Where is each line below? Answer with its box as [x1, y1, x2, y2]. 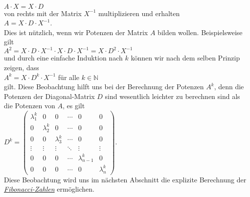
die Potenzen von [4, 100, 55, 111]
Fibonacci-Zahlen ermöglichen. [4, 184, 94, 194]
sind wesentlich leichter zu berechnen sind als [105, 91, 240, 101]
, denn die [214, 81, 244, 92]
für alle [58, 72, 80, 82]
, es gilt [62, 100, 85, 111]
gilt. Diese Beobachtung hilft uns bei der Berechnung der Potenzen [4, 81, 204, 92]
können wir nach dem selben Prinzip [131, 53, 240, 63]
